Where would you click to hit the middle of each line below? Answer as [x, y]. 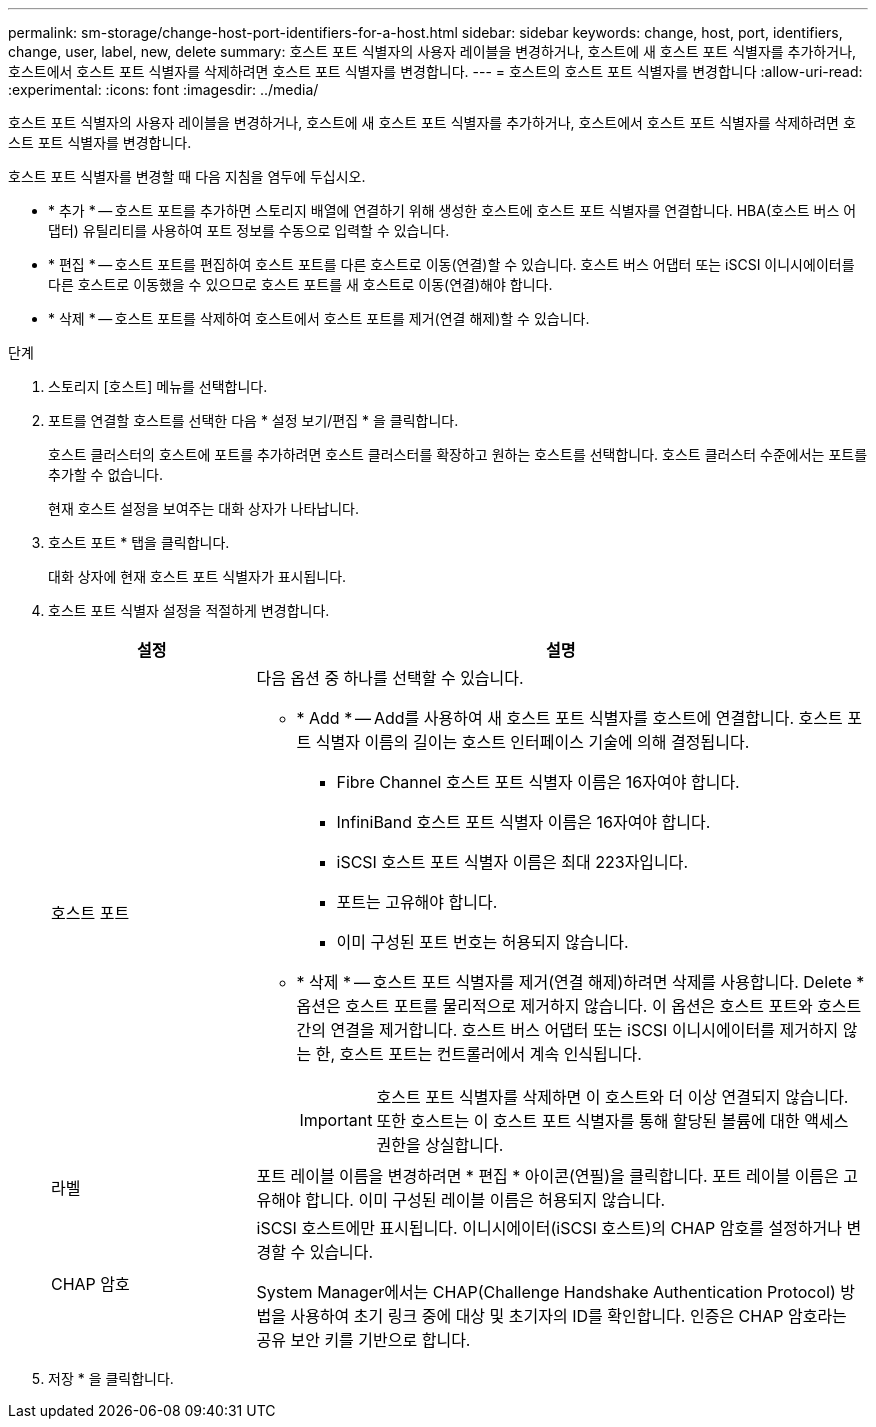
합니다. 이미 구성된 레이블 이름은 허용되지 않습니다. [485, 1200]
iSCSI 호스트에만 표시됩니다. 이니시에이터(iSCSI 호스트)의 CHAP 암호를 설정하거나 [549, 1228]
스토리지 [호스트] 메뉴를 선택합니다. [158, 386]
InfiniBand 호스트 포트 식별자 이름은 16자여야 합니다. [523, 822]
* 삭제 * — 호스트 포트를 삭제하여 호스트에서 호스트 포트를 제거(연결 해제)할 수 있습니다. [319, 318]
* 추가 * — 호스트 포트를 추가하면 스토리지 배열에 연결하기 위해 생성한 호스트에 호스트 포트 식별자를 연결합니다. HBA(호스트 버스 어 [452, 210]
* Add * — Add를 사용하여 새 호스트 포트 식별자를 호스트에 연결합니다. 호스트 [569, 718]
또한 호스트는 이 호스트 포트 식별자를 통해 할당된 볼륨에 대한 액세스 [612, 1121]
